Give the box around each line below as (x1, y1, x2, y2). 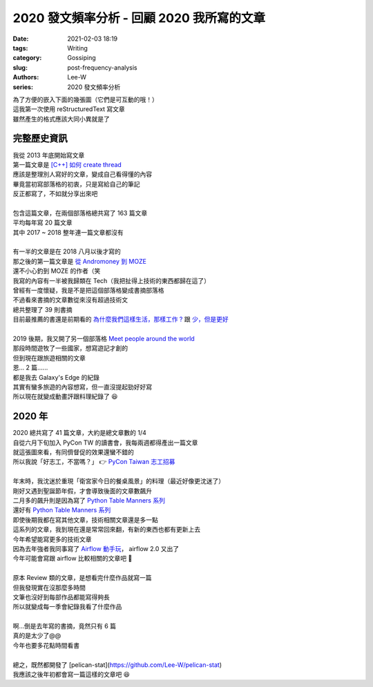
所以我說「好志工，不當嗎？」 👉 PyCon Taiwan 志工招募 (12, 458, 175, 466)
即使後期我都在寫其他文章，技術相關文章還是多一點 (12, 515, 158, 524)
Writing (67, 43, 88, 52)
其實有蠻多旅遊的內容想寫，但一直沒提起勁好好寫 (12, 383, 152, 391)
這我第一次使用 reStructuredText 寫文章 (12, 105, 126, 113)
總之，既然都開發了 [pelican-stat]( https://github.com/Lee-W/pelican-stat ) (12, 660, 222, 669)
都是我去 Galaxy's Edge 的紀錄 (12, 373, 100, 381)
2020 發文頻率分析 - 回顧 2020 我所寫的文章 (12, 10, 266, 26)
